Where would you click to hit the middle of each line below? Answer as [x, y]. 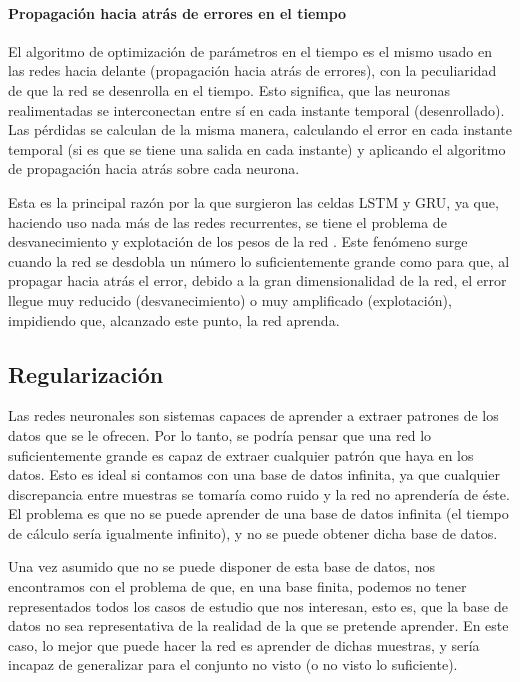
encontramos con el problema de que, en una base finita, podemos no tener [237, 586]
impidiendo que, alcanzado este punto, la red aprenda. [174, 319]
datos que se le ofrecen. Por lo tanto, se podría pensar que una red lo [220, 434]
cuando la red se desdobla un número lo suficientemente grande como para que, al [259, 260]
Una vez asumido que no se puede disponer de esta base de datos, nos [222, 566]
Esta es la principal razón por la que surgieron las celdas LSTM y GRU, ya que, [253, 201]
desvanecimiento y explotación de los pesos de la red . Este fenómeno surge [238, 241]
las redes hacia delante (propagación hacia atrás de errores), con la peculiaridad [252, 70]
